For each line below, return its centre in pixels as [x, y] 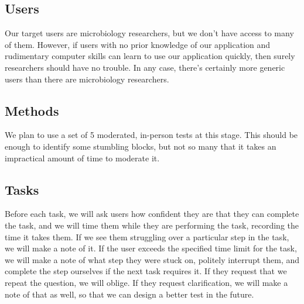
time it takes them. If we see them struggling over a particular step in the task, [147, 236]
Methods [32, 110]
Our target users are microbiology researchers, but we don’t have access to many [149, 33]
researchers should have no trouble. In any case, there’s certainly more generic [145, 67]
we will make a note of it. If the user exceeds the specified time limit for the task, [151, 248]
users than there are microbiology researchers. [87, 79]
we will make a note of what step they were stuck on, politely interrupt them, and [152, 259]
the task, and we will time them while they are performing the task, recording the [152, 225]
